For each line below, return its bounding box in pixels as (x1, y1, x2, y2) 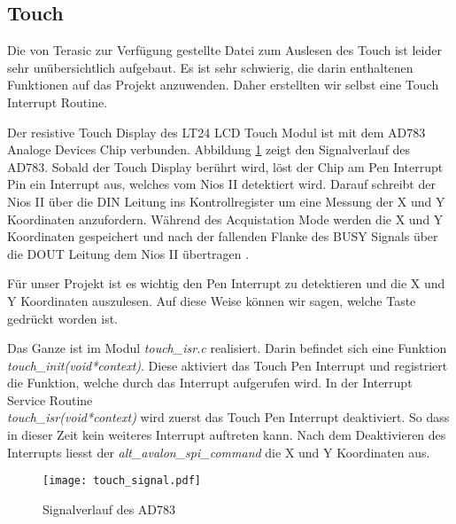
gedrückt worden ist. (7, 309, 118, 327)
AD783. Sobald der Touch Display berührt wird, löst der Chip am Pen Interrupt (7, 157, 444, 176)
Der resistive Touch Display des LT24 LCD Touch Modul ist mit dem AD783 (7, 122, 426, 141)
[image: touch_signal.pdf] (43, 474, 201, 488)
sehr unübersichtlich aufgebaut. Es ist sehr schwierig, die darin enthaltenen (7, 58, 413, 76)
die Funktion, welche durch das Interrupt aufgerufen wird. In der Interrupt (7, 373, 413, 392)
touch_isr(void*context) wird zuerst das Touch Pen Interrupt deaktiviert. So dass (7, 408, 450, 426)
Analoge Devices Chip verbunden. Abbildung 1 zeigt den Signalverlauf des (7, 140, 411, 159)
